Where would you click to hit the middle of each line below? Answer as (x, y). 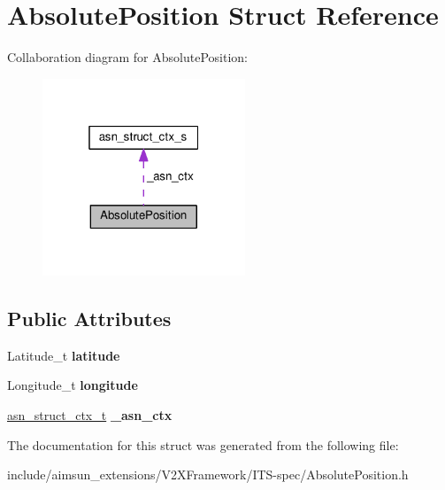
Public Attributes (89, 318)
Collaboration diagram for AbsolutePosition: (127, 57)
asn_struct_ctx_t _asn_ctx (90, 415)
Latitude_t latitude (64, 355)
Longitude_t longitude (73, 385)
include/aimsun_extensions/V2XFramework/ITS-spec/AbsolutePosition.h (208, 474)
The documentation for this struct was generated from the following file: (203, 444)
